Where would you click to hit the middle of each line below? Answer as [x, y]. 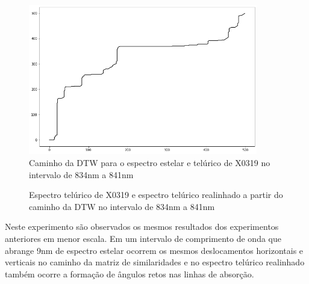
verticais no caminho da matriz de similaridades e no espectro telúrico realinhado [155, 262]
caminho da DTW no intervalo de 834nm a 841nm [122, 206]
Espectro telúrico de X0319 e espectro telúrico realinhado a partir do [156, 195]
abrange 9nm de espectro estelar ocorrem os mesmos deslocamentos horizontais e [154, 250]
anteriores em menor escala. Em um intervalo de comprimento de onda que [143, 238]
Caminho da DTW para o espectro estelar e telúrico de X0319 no [150, 162]
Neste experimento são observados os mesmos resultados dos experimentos [142, 227]
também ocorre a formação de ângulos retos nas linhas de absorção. [130, 273]
